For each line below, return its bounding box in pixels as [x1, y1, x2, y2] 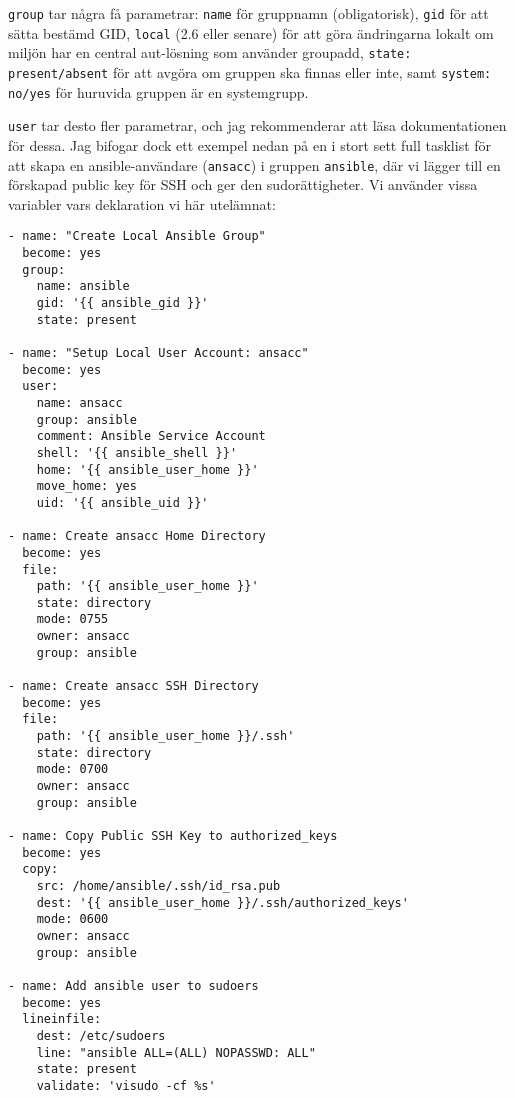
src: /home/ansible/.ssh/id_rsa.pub [36, 878, 281, 893]
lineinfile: [22, 1012, 102, 1027]
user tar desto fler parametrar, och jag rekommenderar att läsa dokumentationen [8, 115, 507, 136]
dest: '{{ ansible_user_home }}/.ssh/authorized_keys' [36, 895, 409, 910]
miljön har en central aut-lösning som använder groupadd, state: [8, 42, 412, 63]
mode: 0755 [36, 612, 109, 627]
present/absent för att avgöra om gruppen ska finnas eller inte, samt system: [8, 61, 492, 82]
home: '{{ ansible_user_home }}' [36, 462, 259, 477]
